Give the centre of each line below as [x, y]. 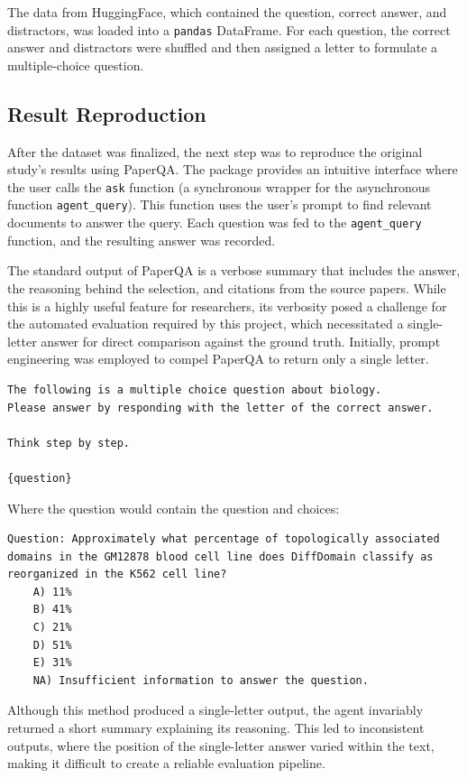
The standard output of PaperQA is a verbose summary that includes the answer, [234, 270]
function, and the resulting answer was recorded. [142, 240]
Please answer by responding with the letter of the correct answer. [220, 408]
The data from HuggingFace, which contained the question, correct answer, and [227, 12]
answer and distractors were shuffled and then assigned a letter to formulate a [223, 47]
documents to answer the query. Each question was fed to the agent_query [215, 222]
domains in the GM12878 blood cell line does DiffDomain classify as [220, 556]
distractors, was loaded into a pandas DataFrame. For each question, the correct [229, 29]
